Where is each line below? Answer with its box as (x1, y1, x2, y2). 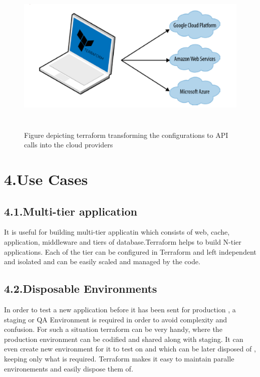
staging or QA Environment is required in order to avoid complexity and (4, 314, 227, 324)
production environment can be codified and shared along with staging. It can (4, 333, 243, 344)
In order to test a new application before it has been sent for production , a (4, 304, 236, 314)
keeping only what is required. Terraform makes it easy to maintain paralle (4, 353, 234, 363)
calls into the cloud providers (24, 139, 113, 150)
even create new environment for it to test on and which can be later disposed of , (4, 343, 256, 354)
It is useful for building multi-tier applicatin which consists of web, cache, (4, 227, 230, 237)
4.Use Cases (4, 168, 88, 189)
